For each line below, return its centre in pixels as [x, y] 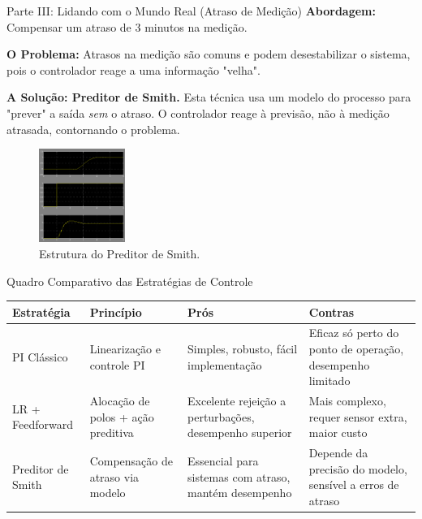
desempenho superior [240, 432]
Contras [332, 311]
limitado [329, 381]
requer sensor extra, [358, 416]
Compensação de [131, 460]
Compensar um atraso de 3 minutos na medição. [127, 26]
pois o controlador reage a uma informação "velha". [133, 69]
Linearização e [125, 349]
